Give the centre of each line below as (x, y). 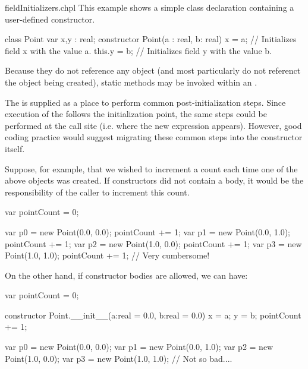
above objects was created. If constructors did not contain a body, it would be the (154, 180)
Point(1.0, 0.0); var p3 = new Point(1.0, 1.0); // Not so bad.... (119, 358)
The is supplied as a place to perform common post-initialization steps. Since (145, 102)
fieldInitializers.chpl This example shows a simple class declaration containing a (150, 7)
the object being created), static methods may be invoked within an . (131, 82)
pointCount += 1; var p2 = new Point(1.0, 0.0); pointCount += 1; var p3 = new (153, 243)
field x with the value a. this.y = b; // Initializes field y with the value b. (138, 50)
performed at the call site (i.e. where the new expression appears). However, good (153, 125)
